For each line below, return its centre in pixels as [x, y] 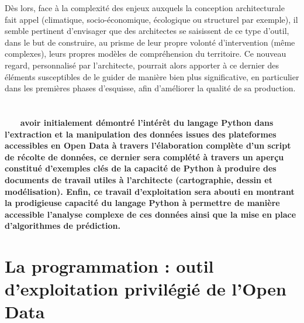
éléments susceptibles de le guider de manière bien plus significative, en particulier [152, 76]
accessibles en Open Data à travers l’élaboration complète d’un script [148, 145]
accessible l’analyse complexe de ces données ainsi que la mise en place [151, 214]
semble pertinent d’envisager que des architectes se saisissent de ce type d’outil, [147, 31]
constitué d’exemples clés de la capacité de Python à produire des [141, 168]
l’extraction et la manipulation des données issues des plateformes [141, 134]
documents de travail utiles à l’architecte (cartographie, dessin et [139, 179]
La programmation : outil [109, 266]
